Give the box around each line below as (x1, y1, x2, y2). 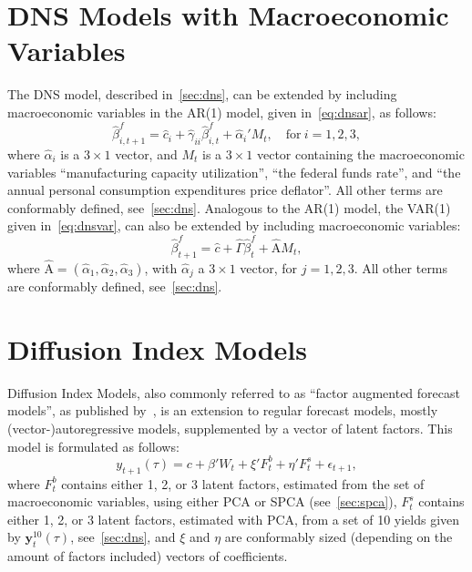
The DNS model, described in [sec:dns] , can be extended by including (7, 85, 397, 104)
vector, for (240, 258, 298, 277)
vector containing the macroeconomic (256, 145, 465, 164)
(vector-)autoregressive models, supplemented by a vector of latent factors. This (7, 419, 453, 438)
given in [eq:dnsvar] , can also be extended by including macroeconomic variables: (7, 216, 461, 235)
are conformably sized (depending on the (224, 527, 453, 546)
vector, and (115, 145, 178, 164)
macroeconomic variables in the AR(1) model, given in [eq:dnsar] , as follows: (7, 102, 436, 121)
